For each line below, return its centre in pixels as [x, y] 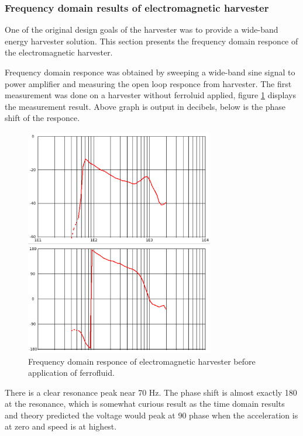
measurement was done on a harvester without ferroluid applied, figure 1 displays [151, 95]
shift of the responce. [42, 118]
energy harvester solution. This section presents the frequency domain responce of [151, 41]
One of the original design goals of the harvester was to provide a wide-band [142, 30]
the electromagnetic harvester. [59, 52]
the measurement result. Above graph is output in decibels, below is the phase [145, 106]
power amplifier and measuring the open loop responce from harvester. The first [148, 83]
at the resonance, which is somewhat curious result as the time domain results [145, 404]
